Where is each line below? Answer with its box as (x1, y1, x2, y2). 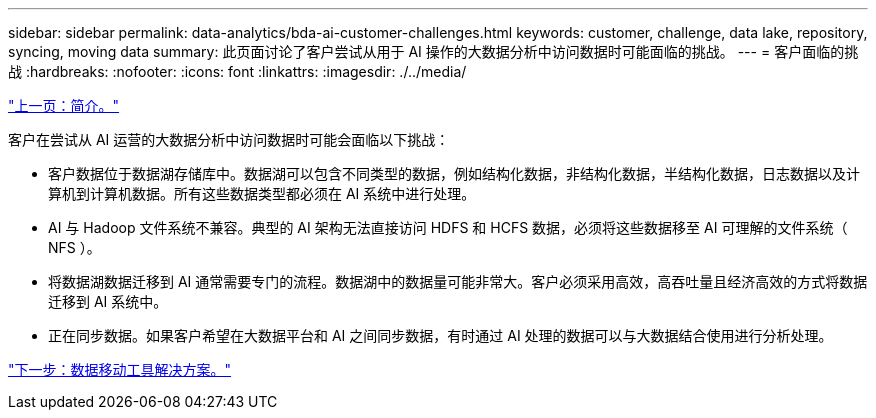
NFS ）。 (48, 239, 101, 256)
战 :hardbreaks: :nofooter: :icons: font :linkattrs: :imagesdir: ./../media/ (8, 63, 467, 80)
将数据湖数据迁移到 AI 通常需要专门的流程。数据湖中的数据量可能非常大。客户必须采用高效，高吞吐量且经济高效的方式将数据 (48, 273, 868, 290)
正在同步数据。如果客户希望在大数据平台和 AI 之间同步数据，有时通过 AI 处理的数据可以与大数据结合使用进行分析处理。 (48, 327, 833, 344)
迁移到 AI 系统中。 (48, 293, 168, 310)
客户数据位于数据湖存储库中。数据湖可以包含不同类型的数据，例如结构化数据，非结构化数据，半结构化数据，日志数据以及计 (48, 165, 860, 182)
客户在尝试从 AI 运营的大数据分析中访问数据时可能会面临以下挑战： (8, 131, 450, 148)
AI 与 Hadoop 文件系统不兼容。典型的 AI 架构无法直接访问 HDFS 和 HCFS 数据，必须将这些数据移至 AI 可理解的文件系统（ (48, 219, 848, 236)
